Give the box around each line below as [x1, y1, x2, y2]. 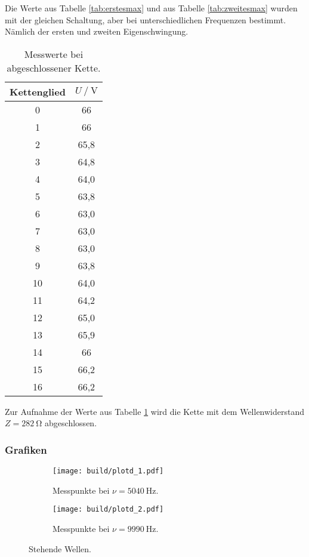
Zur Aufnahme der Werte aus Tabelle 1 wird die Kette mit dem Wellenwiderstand [5, 405, 305, 417]
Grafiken [5, 442, 47, 457]
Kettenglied [10, 84, 66, 99]
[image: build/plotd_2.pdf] [52, 505, 164, 514]
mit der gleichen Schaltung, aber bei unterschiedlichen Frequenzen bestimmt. [5, 13, 286, 26]
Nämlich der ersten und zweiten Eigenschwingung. [5, 25, 189, 38]
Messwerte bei [24, 47, 84, 61]
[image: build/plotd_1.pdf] [52, 467, 164, 476]
